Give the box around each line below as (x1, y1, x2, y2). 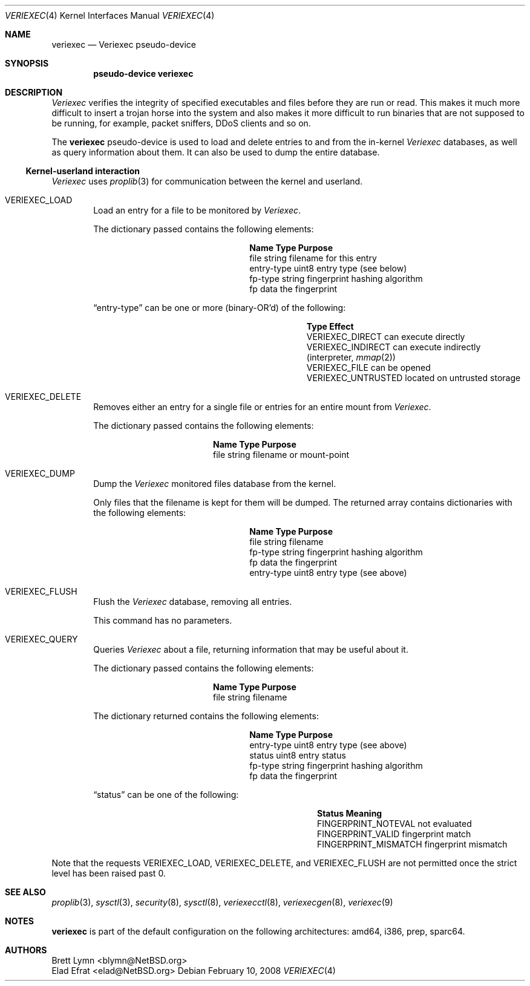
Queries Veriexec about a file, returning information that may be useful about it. (93, 644, 408, 655)
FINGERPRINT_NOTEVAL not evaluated (317, 818, 472, 829)
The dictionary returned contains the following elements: (93, 711, 319, 721)
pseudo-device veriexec (93, 68, 194, 79)
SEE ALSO (5, 887, 46, 897)
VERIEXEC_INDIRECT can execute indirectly (306, 342, 481, 352)
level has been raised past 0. (51, 868, 166, 878)
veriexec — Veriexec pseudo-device (51, 39, 197, 50)
